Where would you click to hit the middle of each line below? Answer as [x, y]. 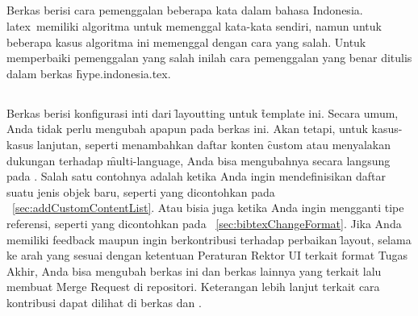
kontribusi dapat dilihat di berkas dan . [104, 302]
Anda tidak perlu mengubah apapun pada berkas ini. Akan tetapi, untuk [187, 129]
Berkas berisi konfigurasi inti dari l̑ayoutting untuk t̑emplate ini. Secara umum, [203, 112]
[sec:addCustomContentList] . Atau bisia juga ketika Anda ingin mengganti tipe [208, 208]
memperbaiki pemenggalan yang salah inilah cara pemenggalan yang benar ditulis [209, 58]
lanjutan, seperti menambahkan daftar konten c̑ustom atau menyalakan [214, 144]
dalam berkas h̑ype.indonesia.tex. [89, 73]
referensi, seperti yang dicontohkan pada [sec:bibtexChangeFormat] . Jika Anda [204, 223]
